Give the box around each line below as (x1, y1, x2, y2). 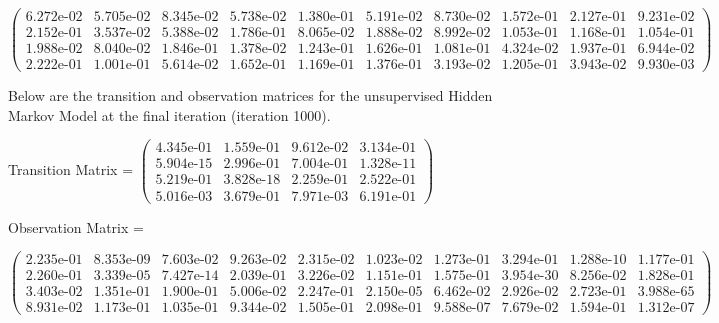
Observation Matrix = (8, 216, 144, 237)
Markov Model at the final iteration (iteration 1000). (8, 104, 331, 125)
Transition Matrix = (8, 158, 134, 179)
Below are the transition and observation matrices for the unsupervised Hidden (8, 85, 493, 106)
